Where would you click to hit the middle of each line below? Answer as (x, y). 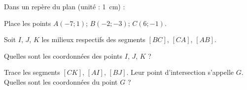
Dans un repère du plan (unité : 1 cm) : (65, 6)
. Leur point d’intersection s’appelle (180, 72)
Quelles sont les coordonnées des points (63, 56)
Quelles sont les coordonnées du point (61, 81)
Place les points (28, 23)
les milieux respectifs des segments (93, 39)
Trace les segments (32, 72)
